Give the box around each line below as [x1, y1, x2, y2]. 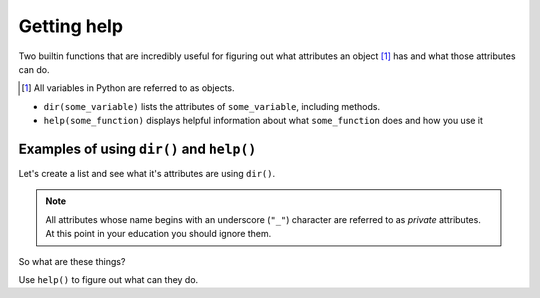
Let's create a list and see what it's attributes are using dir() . [18, 168, 275, 180]
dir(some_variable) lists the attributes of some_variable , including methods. [43, 100, 380, 112]
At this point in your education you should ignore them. [45, 228, 272, 240]
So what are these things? [18, 255, 126, 267]
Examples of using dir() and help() [18, 140, 257, 157]
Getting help [18, 15, 124, 37]
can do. [18, 63, 50, 75]
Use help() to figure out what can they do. [18, 273, 199, 285]
